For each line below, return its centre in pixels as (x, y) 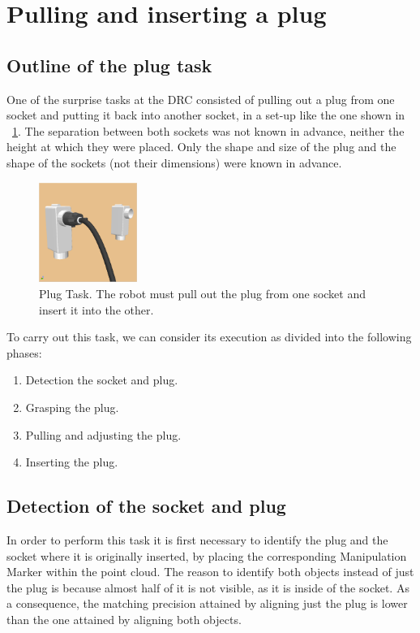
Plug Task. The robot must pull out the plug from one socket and (203, 293)
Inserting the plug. (72, 462)
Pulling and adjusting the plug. (103, 434)
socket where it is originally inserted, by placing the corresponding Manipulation (207, 555)
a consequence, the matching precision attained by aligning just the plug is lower (207, 603)
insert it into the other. (96, 309)
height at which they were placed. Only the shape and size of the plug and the (201, 147)
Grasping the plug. (72, 407)
